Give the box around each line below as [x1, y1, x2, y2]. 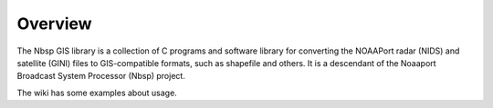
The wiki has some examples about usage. [16, 87, 177, 98]
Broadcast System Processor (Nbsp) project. [16, 71, 186, 82]
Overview [16, 14, 92, 34]
